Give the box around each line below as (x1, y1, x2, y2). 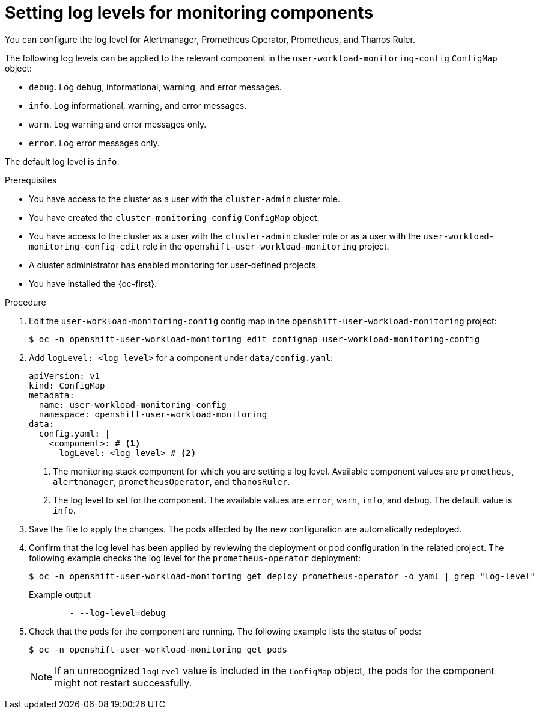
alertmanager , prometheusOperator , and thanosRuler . (53, 476, 290, 487)
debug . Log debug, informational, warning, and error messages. (29, 81, 282, 92)
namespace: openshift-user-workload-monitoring (38, 409, 267, 419)
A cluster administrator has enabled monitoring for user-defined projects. (29, 259, 318, 270)
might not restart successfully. (55, 676, 192, 689)
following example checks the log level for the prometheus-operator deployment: (29, 552, 361, 563)
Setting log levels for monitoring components (5, 2, 374, 23)
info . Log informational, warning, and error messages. (29, 100, 247, 111)
